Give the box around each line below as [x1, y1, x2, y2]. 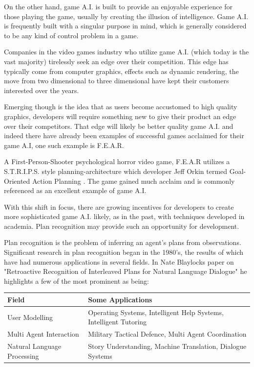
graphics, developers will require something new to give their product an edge [4, 111, 236, 121]
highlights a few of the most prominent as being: [4, 275, 149, 286]
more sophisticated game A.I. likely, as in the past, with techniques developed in [4, 211, 245, 221]
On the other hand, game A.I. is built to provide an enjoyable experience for [4, 1, 233, 11]
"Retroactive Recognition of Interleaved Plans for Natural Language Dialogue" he [4, 266, 247, 276]
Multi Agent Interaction [7, 329, 79, 339]
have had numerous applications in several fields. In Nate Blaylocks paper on [4, 256, 234, 267]
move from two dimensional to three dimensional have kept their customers [4, 75, 229, 86]
